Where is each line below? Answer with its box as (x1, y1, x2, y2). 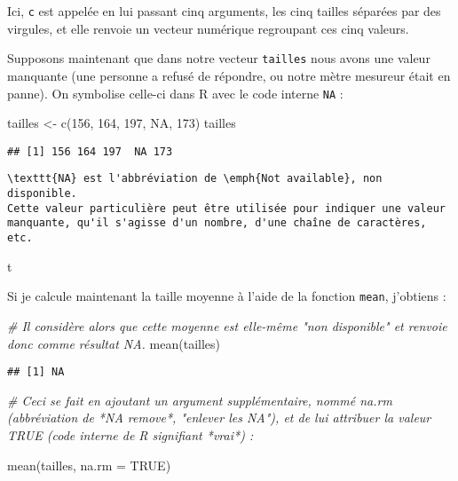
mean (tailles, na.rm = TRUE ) (7, 455, 171, 474)
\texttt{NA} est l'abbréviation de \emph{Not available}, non (7, 172, 383, 185)
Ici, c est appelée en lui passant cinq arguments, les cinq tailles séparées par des (7, 2, 441, 20)
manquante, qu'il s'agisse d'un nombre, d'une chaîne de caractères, (7, 217, 427, 230)
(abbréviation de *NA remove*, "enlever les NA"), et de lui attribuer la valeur (7, 408, 431, 427)
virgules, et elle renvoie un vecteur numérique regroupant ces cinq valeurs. (7, 19, 409, 37)
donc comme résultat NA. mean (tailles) (7, 334, 220, 352)
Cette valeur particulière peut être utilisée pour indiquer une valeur (7, 201, 446, 215)
